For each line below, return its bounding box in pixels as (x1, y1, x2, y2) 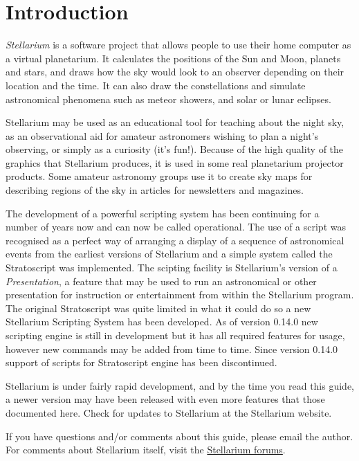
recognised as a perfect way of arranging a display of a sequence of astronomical (6, 233, 344, 247)
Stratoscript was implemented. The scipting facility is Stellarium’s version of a (6, 260, 338, 275)
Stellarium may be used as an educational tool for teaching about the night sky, (6, 115, 344, 129)
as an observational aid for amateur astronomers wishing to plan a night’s (6, 128, 319, 143)
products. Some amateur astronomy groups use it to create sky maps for (6, 169, 313, 183)
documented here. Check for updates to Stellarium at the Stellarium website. (6, 405, 332, 419)
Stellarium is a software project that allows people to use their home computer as (6, 37, 351, 52)
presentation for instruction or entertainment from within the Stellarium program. (6, 287, 354, 302)
